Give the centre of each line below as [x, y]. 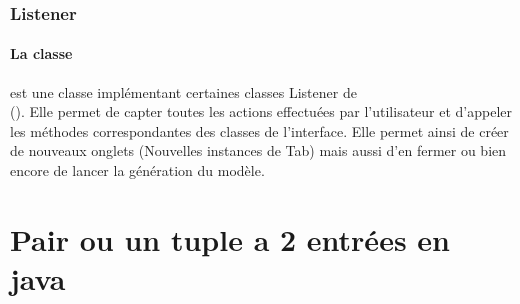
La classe [41, 53]
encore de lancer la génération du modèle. [137, 170]
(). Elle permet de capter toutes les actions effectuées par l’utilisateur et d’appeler [261, 111]
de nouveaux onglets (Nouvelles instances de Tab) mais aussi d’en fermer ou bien [258, 150]
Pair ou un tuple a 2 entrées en [230, 238]
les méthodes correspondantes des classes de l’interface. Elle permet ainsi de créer [259, 130]
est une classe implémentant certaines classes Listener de [183, 91]
